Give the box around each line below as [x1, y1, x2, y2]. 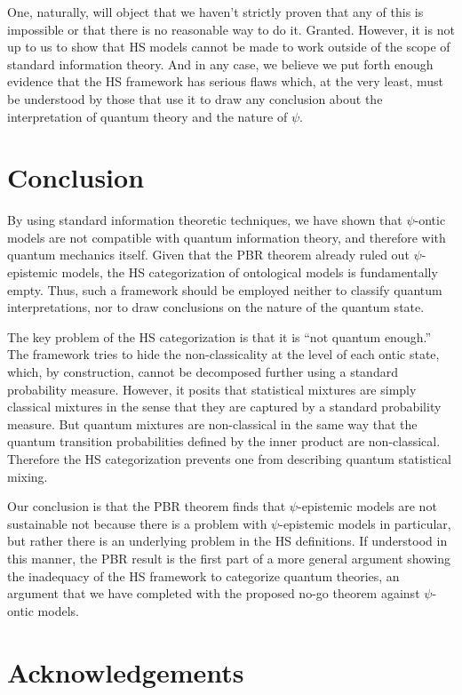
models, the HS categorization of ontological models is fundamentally [61, 263, 438, 282]
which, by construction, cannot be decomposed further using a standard [7, 363, 398, 381]
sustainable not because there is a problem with [7, 514, 267, 532]
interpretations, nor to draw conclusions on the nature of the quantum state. [7, 298, 425, 316]
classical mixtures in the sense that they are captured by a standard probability [7, 397, 442, 416]
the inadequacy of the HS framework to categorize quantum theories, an [7, 566, 400, 585]
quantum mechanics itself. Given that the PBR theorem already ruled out [7, 245, 410, 264]
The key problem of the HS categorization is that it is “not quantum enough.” [7, 327, 432, 346]
